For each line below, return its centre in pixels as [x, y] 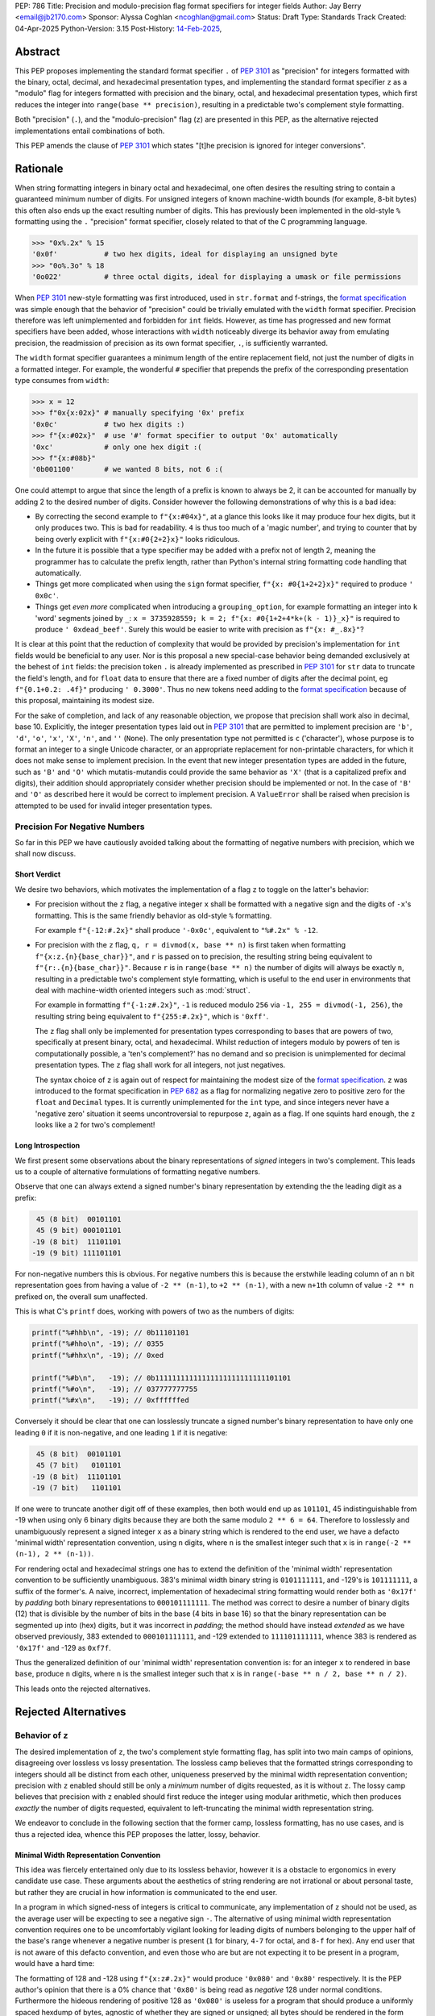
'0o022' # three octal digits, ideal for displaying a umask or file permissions [217, 277]
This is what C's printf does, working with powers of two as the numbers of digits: [155, 1311]
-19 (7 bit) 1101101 [77, 1487]
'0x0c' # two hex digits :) [108, 424]
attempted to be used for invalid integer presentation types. [114, 806]
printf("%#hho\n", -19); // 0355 [98, 1344]
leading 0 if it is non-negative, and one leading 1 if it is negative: [121, 1432]
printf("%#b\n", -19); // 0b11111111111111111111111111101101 [162, 1378]
